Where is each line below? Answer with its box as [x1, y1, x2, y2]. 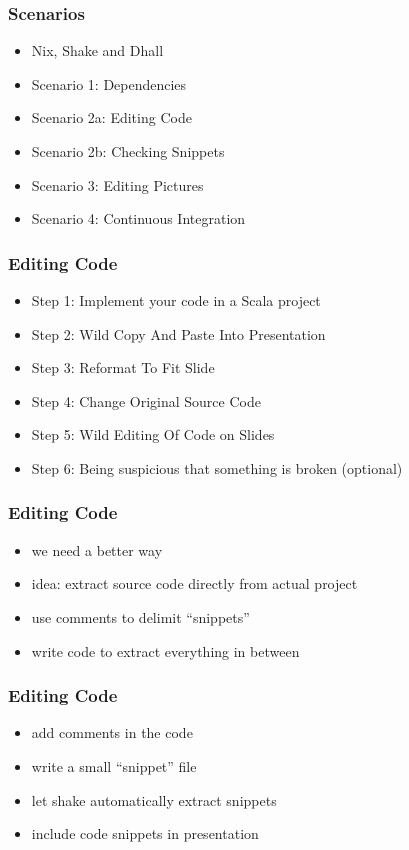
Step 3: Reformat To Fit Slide [31, 357, 215, 378]
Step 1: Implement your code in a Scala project [31, 290, 321, 310]
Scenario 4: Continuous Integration [31, 208, 246, 229]
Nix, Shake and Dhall [31, 40, 164, 61]
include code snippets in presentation [31, 823, 259, 844]
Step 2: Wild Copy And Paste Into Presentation [31, 323, 326, 344]
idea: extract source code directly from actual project [31, 573, 358, 594]
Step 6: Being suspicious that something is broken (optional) [31, 457, 403, 478]
